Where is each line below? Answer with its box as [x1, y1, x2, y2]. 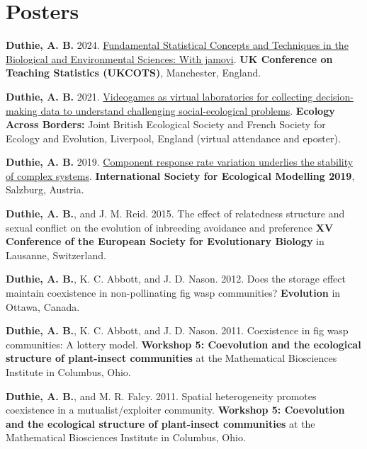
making [6, 103, 38, 118]
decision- [315, 89, 354, 103]
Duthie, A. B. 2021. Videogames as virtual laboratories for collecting [6, 89, 313, 103]
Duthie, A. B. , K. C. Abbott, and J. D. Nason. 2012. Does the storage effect [6, 271, 346, 286]
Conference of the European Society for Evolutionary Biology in [6, 234, 324, 249]
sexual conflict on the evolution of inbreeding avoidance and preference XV [6, 220, 334, 234]
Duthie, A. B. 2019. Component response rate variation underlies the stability [6, 154, 354, 169]
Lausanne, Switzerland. [6, 247, 106, 262]
